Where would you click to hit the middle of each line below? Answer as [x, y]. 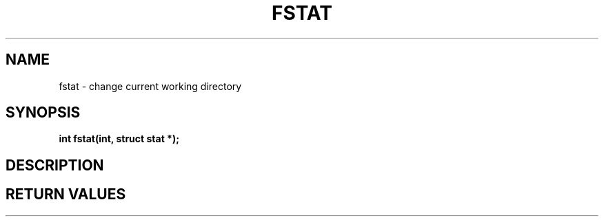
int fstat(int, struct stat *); [119, 139]
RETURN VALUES [66, 195]
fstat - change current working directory [150, 86]
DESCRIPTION [55, 165]
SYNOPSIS [43, 113]
